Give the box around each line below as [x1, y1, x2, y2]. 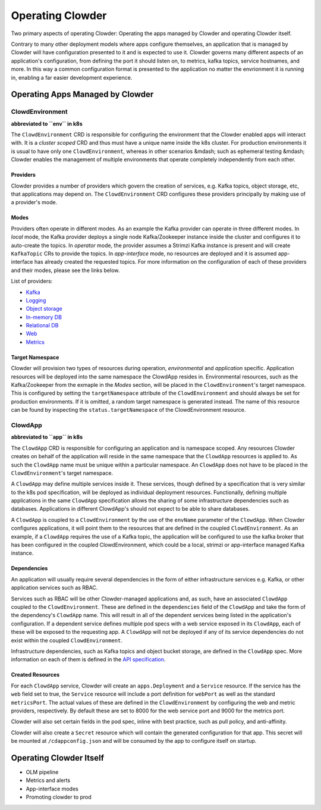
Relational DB [26, 322, 59, 329]
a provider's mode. [11, 199, 58, 206]
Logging [26, 296, 46, 304]
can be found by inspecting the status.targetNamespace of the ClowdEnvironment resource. [11, 406, 246, 414]
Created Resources [11, 671, 60, 678]
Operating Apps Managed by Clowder [11, 89, 154, 99]
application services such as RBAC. [11, 584, 98, 592]
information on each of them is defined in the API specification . [11, 656, 166, 663]
